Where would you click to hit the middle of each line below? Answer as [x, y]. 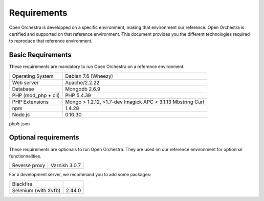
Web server [25, 82]
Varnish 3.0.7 [66, 165]
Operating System [33, 76]
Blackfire [22, 184]
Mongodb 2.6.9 [83, 89]
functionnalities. [25, 156]
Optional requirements [44, 138]
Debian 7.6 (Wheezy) [89, 76]
